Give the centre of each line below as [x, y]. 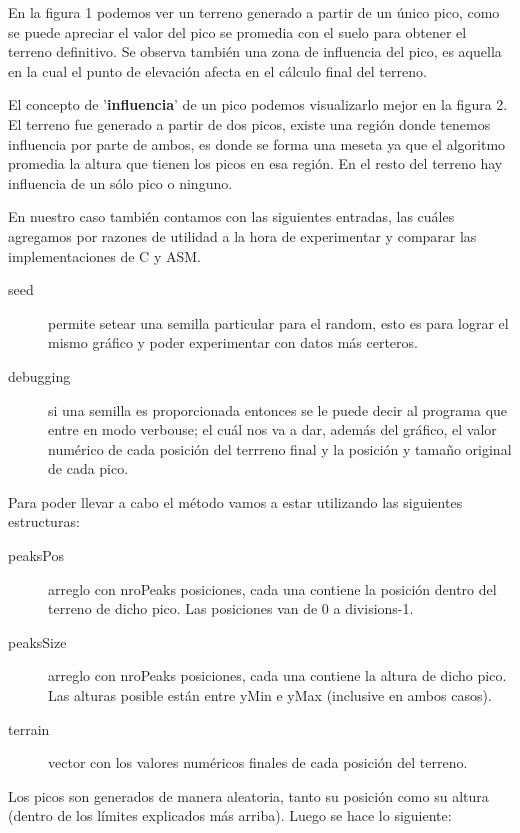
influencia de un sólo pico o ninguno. [120, 182]
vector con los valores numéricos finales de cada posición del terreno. [258, 762]
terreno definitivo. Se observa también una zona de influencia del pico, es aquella [255, 51]
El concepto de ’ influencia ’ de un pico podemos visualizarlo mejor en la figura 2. [258, 104]
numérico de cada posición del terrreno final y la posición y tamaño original [280, 448]
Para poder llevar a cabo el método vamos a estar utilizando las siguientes [235, 501]
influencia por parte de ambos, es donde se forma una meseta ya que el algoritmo [257, 143]
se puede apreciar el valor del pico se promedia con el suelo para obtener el [237, 31]
